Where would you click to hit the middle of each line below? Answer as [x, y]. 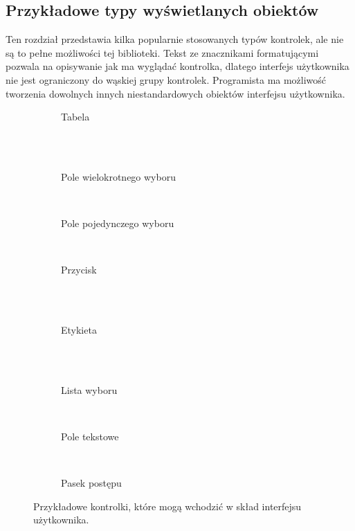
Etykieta [79, 330]
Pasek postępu [91, 483]
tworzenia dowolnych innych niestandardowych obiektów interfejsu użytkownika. [175, 93]
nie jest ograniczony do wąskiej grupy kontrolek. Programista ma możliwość [166, 79]
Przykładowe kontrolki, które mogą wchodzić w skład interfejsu [167, 506]
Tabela [75, 117]
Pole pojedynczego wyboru [118, 223]
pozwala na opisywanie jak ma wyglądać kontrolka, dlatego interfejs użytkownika [177, 66]
